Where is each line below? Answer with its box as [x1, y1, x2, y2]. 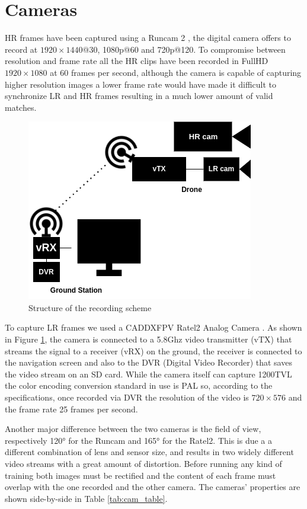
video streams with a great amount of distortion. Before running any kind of [5, 457, 282, 469]
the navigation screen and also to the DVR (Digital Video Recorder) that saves [5, 356, 292, 369]
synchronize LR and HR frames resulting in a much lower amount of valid [5, 89, 273, 102]
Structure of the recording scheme [28, 301, 152, 313]
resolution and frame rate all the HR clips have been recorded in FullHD [5, 55, 268, 67]
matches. [5, 101, 37, 113]
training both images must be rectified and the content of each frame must [5, 469, 276, 481]
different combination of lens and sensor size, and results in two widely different [5, 446, 294, 458]
